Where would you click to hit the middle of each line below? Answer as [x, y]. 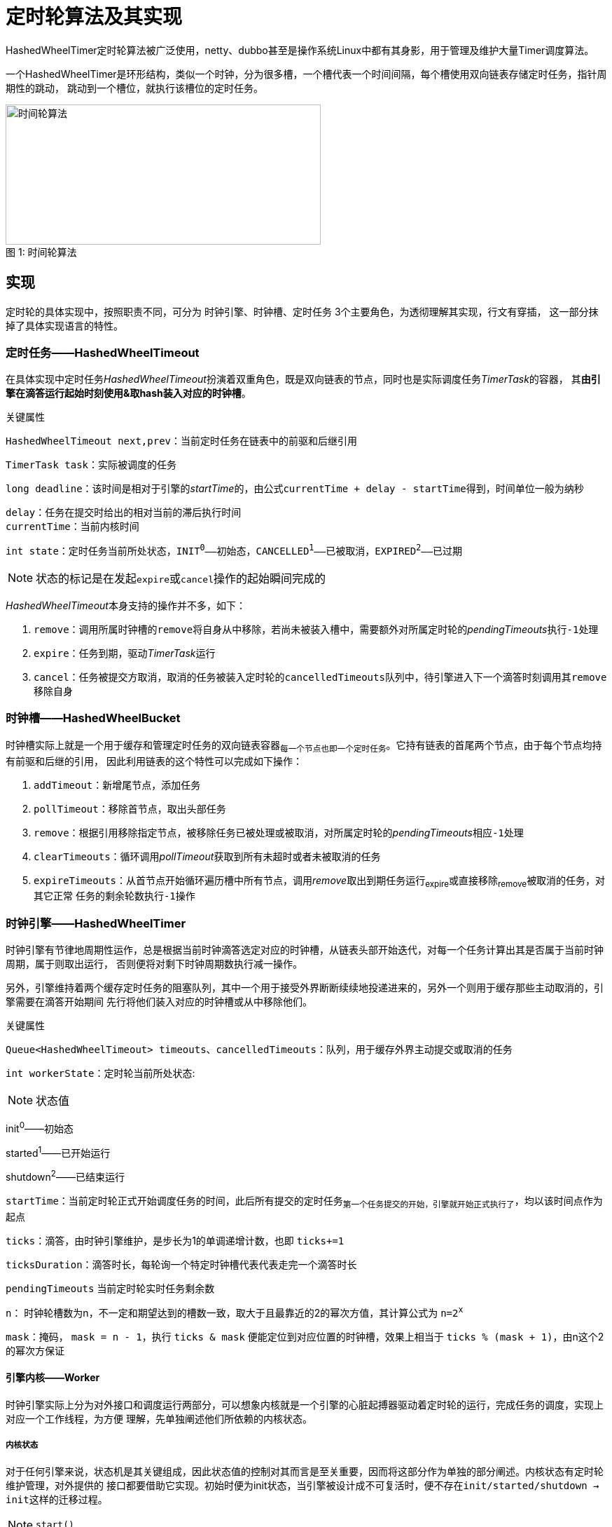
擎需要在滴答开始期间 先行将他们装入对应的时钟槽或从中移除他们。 [159, 1002]
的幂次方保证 [35, 1350]
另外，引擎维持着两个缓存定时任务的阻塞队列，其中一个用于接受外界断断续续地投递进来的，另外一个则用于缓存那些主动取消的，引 [305, 988]
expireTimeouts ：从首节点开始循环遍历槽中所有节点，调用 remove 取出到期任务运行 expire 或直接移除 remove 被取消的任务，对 [320, 881]
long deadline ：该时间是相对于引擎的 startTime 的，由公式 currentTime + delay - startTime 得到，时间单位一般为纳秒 [295, 489]
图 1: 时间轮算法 [41, 252]
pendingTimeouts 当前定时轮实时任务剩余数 [110, 1288]
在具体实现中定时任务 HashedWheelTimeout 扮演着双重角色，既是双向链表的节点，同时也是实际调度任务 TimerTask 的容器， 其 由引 [303, 379]
